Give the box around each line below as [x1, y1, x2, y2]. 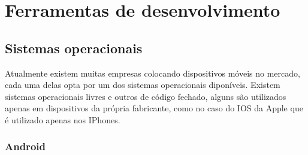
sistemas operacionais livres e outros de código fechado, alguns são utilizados [5, 90, 286, 102]
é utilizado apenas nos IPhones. [5, 113, 120, 126]
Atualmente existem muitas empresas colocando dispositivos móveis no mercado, [5, 66, 300, 79]
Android [5, 139, 46, 154]
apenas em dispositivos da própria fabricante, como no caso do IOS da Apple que [5, 102, 303, 114]
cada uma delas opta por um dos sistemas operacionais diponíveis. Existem [5, 78, 280, 91]
